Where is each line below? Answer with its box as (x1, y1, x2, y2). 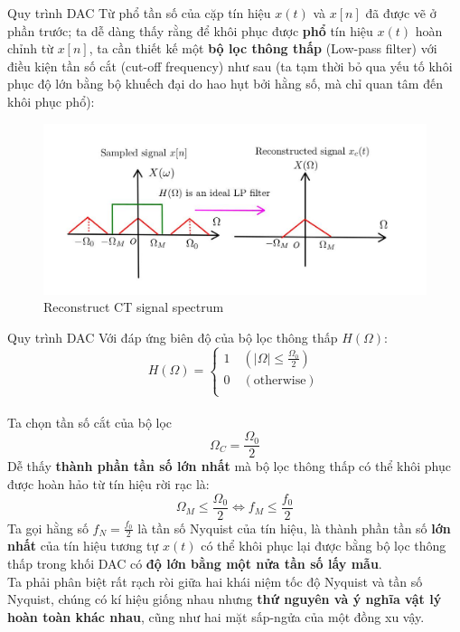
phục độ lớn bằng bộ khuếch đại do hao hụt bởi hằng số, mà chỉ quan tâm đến (7, 74, 443, 93)
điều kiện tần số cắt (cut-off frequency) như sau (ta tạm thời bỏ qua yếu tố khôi (7, 56, 453, 75)
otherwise (253, 373, 306, 387)
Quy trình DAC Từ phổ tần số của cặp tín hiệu (7, 4, 271, 22)
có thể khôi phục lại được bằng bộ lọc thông (201, 536, 446, 555)
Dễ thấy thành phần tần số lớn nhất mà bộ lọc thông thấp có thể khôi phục (7, 457, 451, 476)
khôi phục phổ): (7, 91, 95, 110)
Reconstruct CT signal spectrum (43, 297, 224, 316)
